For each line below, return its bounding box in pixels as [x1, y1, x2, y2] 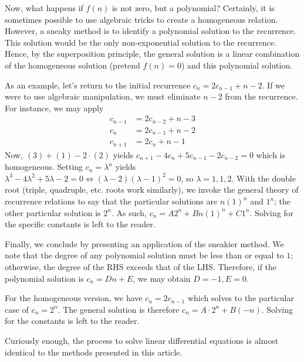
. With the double [231, 172, 296, 184]
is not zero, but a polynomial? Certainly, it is [112, 2, 275, 13]
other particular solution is [5, 206, 101, 218]
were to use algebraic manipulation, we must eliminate [5, 90, 201, 103]
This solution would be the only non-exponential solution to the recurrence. [5, 36, 277, 48]
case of [5, 303, 29, 315]
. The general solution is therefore [58, 303, 180, 315]
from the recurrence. [225, 90, 298, 103]
